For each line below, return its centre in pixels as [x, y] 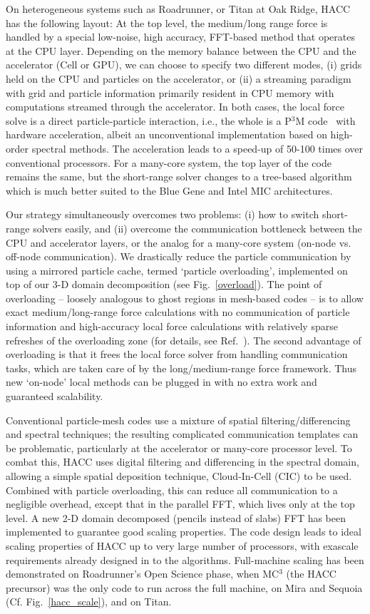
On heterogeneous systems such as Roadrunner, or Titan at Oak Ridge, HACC [178, 9]
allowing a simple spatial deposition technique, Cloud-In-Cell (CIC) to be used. [179, 476]
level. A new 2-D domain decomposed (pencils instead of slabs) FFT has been [176, 517]
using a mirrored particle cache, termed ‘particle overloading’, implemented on [177, 270]
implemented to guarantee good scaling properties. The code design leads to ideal [184, 532]
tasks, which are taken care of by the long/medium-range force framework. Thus [181, 368]
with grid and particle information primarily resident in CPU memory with [170, 92]
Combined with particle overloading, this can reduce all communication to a [172, 490]
